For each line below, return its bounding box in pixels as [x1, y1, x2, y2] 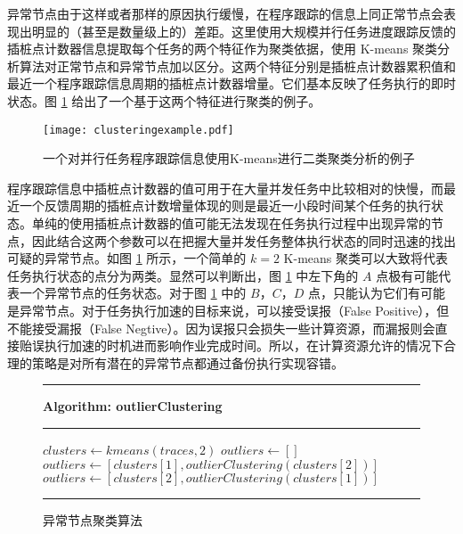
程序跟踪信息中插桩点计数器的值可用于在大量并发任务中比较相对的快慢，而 [7, 178, 443, 197]
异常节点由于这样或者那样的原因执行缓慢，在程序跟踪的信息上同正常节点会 [7, 4, 443, 22]
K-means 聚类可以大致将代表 [283, 249, 449, 267]
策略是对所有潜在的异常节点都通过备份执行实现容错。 [31, 353, 344, 372]
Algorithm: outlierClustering [43, 397, 223, 415]
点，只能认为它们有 [307, 283, 420, 302]
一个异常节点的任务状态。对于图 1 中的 [19, 283, 247, 302]
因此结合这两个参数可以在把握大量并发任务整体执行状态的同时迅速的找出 [31, 231, 456, 250]
